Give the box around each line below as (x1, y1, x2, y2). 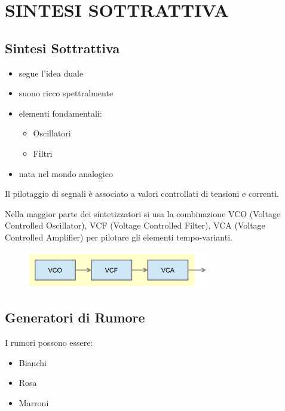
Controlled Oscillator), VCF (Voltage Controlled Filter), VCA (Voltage (5, 219, 265, 232)
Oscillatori (33, 127, 71, 139)
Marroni (19, 396, 49, 409)
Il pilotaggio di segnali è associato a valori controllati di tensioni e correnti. (5, 187, 279, 200)
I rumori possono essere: (5, 336, 93, 348)
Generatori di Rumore (5, 308, 145, 327)
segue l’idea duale (19, 66, 84, 79)
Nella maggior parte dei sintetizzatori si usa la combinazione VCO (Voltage (5, 207, 281, 220)
